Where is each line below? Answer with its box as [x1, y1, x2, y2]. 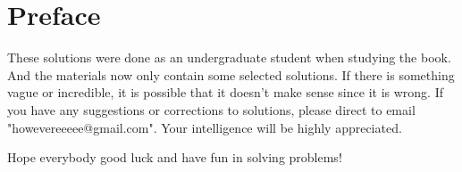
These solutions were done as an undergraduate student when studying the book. [7, 48, 451, 67]
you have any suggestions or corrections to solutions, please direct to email [7, 100, 416, 119]
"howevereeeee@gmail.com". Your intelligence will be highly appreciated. [7, 118, 402, 136]
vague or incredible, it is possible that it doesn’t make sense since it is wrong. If [7, 83, 443, 102]
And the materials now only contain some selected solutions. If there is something [7, 65, 455, 84]
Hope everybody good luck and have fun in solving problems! [7, 148, 342, 167]
